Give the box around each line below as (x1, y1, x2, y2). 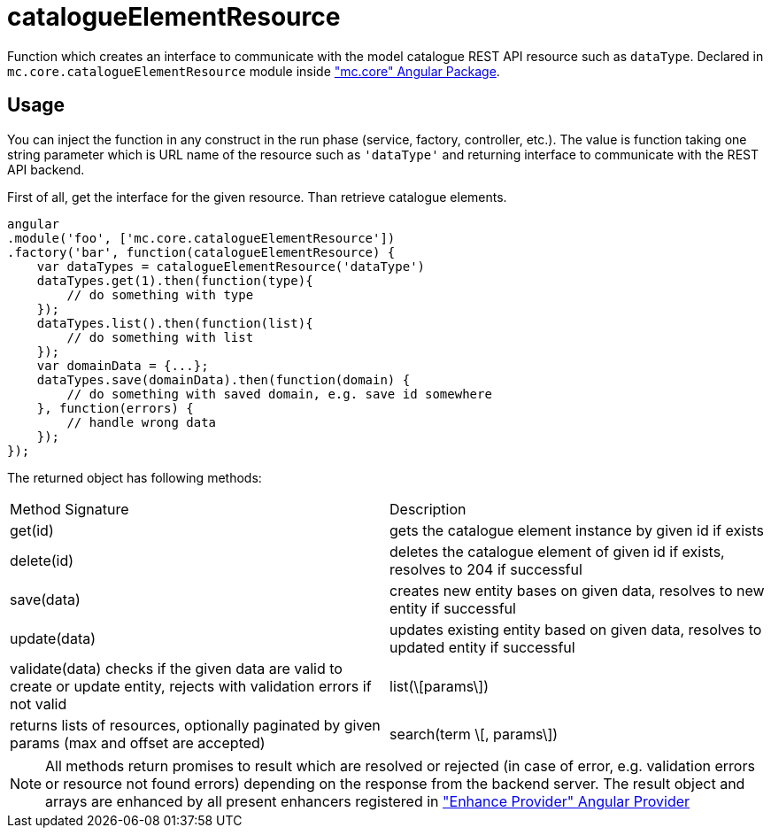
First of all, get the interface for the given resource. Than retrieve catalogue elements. (7, 189, 507, 205)
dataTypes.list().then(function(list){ (36, 315, 313, 330)
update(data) (10, 629, 96, 647)
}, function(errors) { (36, 400, 194, 415)
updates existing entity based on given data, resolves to (389, 620, 762, 638)
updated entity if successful (389, 638, 575, 656)
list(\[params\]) (389, 677, 489, 695)
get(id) (10, 521, 54, 539)
